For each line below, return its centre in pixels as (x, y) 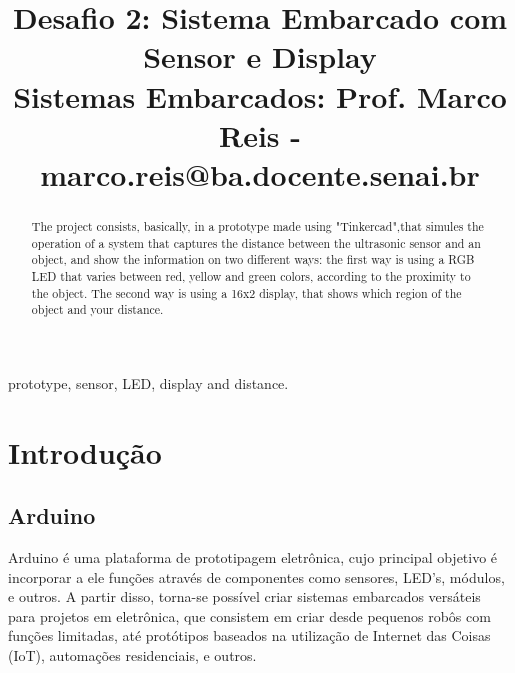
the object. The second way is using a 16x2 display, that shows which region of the (246, 292)
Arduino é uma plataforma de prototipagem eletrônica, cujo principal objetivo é (253, 557)
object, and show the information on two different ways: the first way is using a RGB (253, 259)
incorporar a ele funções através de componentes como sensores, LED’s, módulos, (256, 576)
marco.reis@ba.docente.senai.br (260, 173)
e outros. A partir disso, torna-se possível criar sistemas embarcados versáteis (244, 596)
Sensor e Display (260, 56)
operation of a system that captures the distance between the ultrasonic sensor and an (256, 242)
